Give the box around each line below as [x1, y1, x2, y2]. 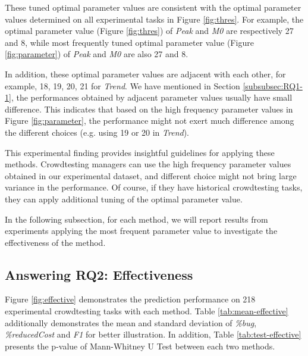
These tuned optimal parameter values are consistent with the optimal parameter [5, 1, 301, 13]
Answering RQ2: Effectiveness [5, 265, 193, 283]
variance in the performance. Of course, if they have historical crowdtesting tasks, [5, 181, 303, 193]
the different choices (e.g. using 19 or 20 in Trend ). [5, 126, 189, 138]
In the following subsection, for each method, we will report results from [5, 213, 268, 225]
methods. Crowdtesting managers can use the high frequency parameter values [5, 158, 291, 170]
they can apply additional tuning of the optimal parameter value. [5, 192, 243, 205]
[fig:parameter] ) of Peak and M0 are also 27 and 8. [5, 48, 188, 60]
